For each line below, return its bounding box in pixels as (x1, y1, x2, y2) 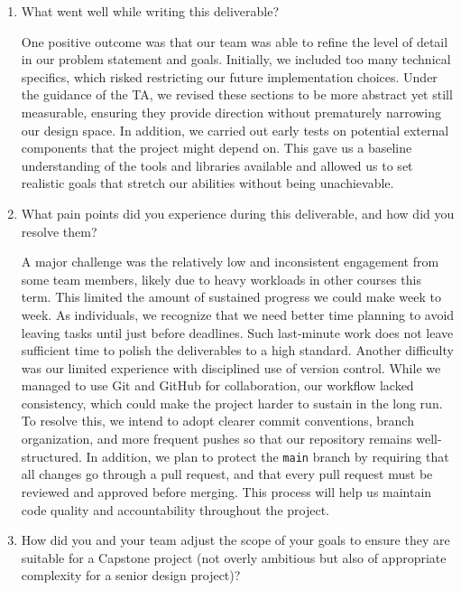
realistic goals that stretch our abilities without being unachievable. (21, 174, 394, 192)
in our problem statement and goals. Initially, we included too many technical (21, 50, 451, 69)
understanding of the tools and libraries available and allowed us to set (21, 155, 413, 174)
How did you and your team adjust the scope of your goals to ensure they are (21, 530, 450, 549)
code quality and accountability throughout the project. (21, 500, 329, 519)
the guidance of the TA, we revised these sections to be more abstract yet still (21, 85, 453, 104)
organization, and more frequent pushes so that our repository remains (21, 429, 412, 448)
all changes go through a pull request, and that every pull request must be (21, 464, 433, 483)
